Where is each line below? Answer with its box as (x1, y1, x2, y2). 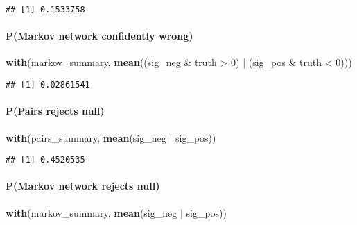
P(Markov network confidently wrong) (6, 28, 193, 43)
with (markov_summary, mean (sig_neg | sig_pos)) (6, 205, 227, 219)
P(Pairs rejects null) (6, 103, 105, 118)
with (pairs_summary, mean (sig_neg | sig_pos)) (6, 130, 216, 144)
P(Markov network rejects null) (6, 178, 160, 193)
